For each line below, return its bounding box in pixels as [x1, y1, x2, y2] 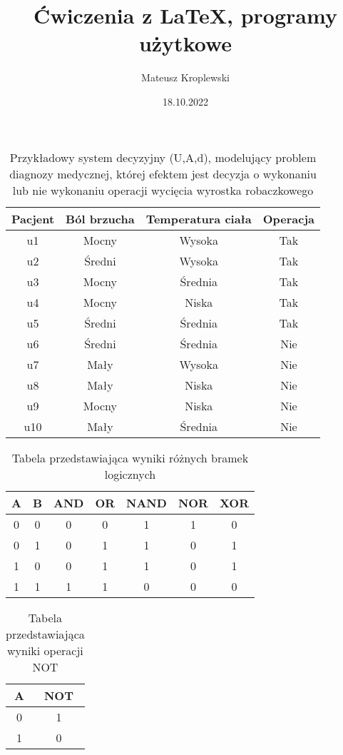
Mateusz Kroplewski [141, 70, 230, 85]
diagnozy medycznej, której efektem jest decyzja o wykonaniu [9, 165, 317, 182]
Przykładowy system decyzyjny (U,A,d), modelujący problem [9, 148, 317, 166]
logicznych [104, 465, 156, 482]
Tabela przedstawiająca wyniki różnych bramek [11, 449, 249, 466]
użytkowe [138, 29, 232, 58]
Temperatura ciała [145, 210, 252, 227]
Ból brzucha [66, 210, 135, 227]
